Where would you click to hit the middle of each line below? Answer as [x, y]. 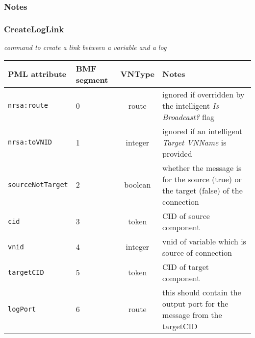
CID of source [186, 216]
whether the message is [202, 168]
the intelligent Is [191, 105]
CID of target [186, 266]
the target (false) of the [203, 190]
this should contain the [202, 292]
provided [177, 153]
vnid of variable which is [204, 241]
